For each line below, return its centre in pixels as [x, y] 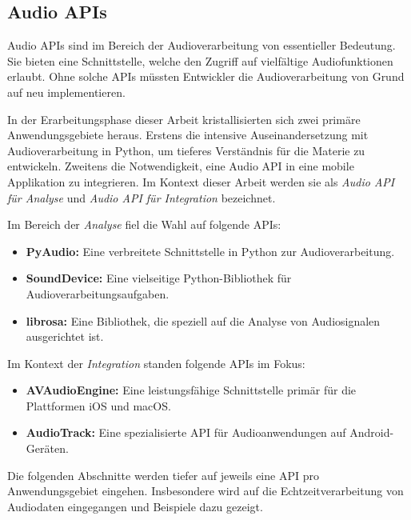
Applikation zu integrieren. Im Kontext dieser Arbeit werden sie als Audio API [201, 181]
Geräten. [47, 448]
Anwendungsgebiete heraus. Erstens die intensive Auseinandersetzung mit [188, 135]
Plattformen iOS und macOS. [98, 405]
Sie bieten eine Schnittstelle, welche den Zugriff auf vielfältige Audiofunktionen [200, 60]
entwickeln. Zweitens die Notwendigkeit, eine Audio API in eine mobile [181, 166]
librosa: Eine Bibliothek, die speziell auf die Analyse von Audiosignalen [203, 320]
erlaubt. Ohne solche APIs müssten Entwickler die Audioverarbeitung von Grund [206, 76]
